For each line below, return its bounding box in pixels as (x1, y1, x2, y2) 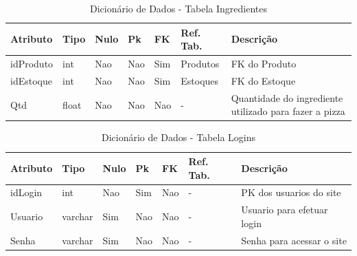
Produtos (181, 56, 220, 71)
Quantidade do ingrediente (231, 90, 343, 105)
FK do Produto (231, 56, 297, 71)
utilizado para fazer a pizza (231, 104, 345, 118)
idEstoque (10, 73, 52, 87)
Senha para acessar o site (241, 233, 347, 247)
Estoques (181, 73, 219, 87)
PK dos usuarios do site (241, 185, 341, 200)
